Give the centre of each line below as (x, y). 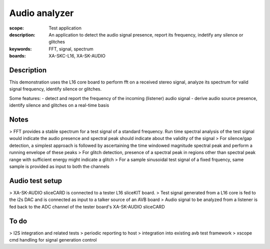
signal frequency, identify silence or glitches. (55, 89)
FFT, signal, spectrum (71, 49)
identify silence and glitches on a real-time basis (59, 105)
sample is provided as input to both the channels (59, 166)
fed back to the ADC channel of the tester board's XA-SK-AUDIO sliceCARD (87, 206)
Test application (65, 28)
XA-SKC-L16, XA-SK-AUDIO (77, 56)
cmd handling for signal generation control (53, 240)
